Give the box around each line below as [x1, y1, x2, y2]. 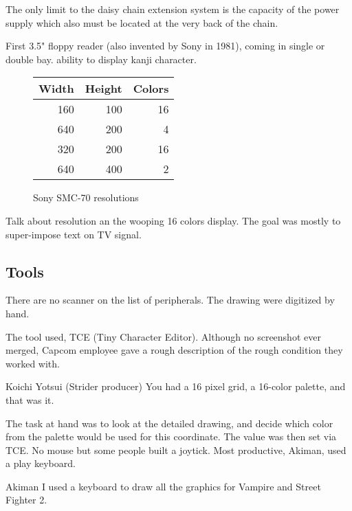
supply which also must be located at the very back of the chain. [5, 15, 278, 30]
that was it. [5, 392, 54, 407]
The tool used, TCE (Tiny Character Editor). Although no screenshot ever [5, 329, 321, 343]
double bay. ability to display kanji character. [5, 52, 197, 66]
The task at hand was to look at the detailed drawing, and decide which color [5, 416, 333, 430]
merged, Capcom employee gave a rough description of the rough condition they [5, 343, 343, 357]
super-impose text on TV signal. [5, 227, 142, 241]
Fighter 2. [5, 492, 47, 507]
